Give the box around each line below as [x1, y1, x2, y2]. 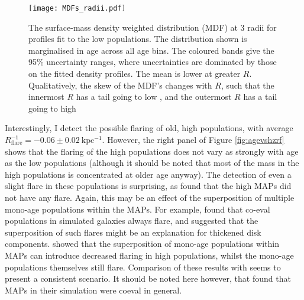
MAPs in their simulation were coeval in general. [5, 283, 182, 296]
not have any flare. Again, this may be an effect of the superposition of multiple [5, 191, 295, 203]
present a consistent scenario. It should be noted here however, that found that [5, 272, 291, 285]
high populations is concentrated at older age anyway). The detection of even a [5, 168, 292, 180]
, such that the [221, 79, 274, 91]
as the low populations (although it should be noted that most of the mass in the [5, 156, 299, 169]
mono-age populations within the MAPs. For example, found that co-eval [5, 203, 270, 215]
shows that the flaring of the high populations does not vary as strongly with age [5, 145, 299, 157]
